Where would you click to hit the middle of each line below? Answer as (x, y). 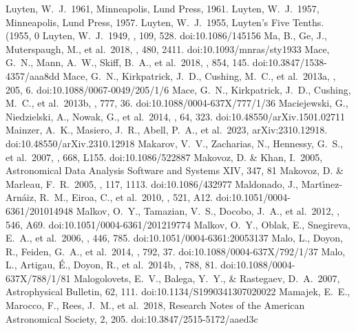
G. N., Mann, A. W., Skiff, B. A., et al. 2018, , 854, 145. (128, 62)
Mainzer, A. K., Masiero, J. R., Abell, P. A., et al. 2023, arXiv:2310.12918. (167, 130)
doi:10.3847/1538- (290, 62)
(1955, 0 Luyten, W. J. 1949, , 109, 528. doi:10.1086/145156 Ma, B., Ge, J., (166, 35)
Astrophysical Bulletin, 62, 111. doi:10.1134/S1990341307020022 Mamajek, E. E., (178, 291)
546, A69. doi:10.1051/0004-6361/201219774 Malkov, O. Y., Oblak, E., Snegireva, (178, 224)
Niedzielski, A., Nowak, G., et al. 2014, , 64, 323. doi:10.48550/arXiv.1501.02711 (175, 116)
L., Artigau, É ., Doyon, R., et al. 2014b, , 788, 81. (112, 265)
